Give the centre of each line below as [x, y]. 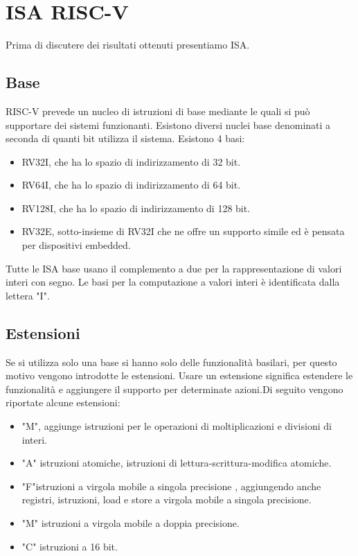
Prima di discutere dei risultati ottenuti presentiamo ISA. [128, 45]
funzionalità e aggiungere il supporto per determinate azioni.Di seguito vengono [174, 389]
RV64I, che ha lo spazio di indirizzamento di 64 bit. [131, 185]
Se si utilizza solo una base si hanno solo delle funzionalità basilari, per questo [171, 362]
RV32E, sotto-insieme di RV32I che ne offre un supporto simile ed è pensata [183, 231]
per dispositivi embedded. [76, 245]
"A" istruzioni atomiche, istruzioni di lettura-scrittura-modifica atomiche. [177, 463]
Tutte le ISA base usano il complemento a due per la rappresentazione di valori [174, 268]
